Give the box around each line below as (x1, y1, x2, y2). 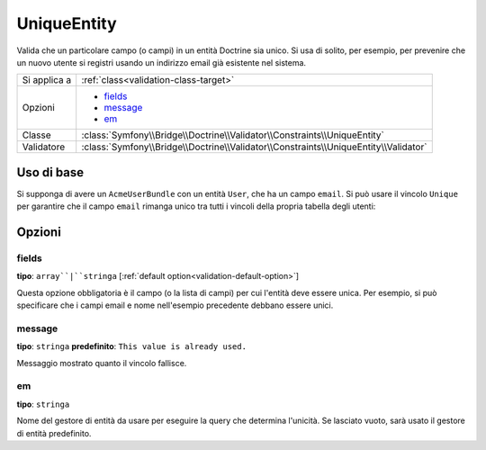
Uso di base (16, 165, 85, 180)
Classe (22, 129, 51, 141)
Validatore (22, 140, 66, 153)
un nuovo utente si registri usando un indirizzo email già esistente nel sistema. (16, 57, 306, 67)
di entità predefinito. (16, 427, 92, 438)
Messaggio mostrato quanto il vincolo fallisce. (16, 357, 187, 368)
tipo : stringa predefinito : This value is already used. (16, 341, 247, 352)
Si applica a (22, 74, 72, 86)
